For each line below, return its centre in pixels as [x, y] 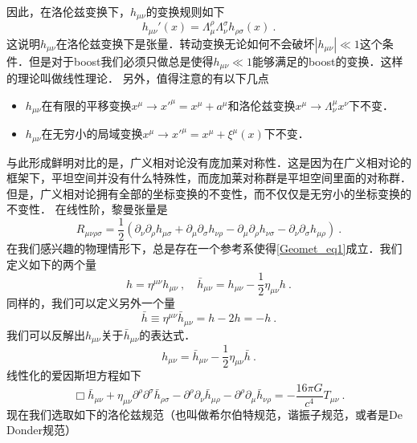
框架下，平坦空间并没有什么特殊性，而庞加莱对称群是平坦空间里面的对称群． [209, 178]
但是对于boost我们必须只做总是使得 [121, 61]
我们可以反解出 [46, 334]
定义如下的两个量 [51, 264]
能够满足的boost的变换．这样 [327, 61]
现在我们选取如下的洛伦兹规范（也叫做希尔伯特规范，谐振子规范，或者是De [204, 414]
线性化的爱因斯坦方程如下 [74, 375]
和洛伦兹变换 [262, 105]
